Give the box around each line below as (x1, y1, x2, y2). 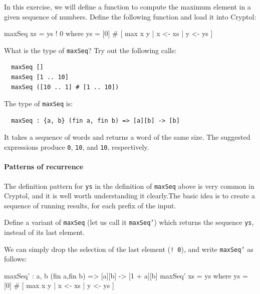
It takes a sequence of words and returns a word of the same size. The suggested (4, 132, 250, 142)
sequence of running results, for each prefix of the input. (4, 200, 176, 210)
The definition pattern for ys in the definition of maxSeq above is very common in (4, 180, 254, 191)
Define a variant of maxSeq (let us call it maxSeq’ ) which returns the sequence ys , (4, 217, 254, 227)
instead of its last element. (4, 227, 85, 237)
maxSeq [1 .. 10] (11, 74, 69, 81)
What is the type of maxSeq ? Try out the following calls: (4, 45, 177, 55)
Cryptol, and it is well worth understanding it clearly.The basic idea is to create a (4, 190, 255, 201)
